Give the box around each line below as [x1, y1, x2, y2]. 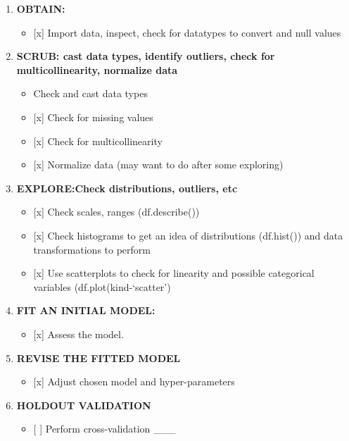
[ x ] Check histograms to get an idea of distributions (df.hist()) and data [33, 228, 343, 242]
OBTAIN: [16, 1, 65, 15]
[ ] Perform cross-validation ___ [33, 421, 176, 436]
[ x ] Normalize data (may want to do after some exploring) [33, 157, 284, 172]
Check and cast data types [33, 86, 148, 101]
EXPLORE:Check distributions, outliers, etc [16, 180, 238, 195]
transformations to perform [33, 242, 151, 256]
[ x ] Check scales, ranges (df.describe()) [33, 204, 200, 219]
